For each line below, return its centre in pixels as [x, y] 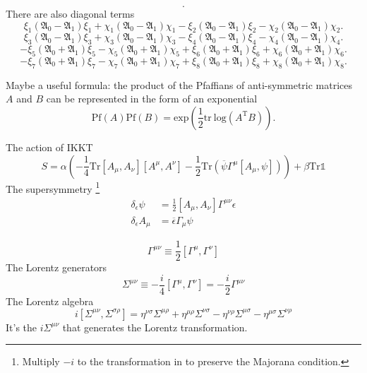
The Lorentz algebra [50, 301]
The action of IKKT [49, 147]
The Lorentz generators [56, 267]
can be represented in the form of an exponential [152, 99]
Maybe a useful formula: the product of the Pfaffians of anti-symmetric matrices [179, 84]
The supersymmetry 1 [53, 187]
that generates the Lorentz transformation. [155, 327]
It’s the [22, 327]
